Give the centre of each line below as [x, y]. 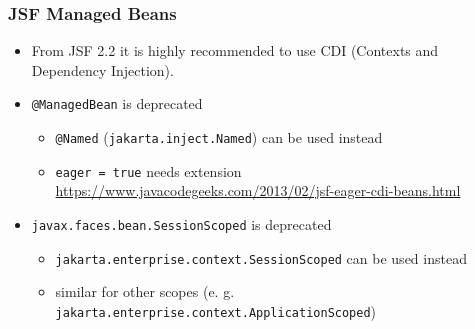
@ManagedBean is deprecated [117, 103]
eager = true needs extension [148, 170]
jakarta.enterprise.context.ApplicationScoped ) [216, 310]
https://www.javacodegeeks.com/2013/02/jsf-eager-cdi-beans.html [258, 190]
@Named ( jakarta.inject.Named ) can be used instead [219, 137]
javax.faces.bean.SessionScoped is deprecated [181, 223]
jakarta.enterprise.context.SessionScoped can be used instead [261, 257]
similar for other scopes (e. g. [145, 291]
